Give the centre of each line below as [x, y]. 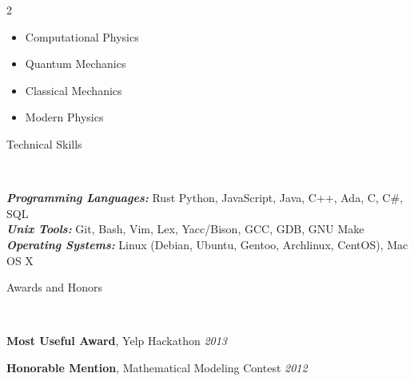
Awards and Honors [55, 287]
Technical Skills [44, 143]
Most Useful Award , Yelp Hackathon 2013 [117, 341]
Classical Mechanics [74, 90]
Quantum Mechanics [76, 63]
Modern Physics [64, 117]
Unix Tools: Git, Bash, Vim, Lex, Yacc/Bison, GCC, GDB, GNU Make [185, 229]
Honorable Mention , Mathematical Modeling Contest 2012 [157, 367]
